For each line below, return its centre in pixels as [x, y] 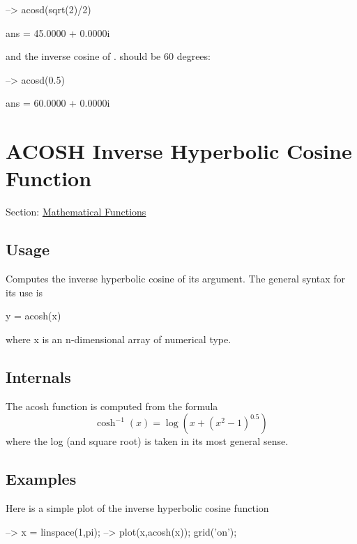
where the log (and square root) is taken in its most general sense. [147, 441]
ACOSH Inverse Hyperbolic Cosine [179, 151]
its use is [24, 292]
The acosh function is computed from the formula [112, 406]
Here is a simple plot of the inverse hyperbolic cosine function [137, 508]
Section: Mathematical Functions [76, 212]
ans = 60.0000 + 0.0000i [58, 103]
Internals [38, 376]
